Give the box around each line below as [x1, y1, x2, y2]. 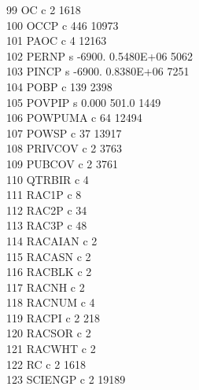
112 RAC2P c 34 [6, 201, 87, 218]
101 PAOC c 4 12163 [6, 32, 107, 49]
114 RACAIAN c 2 [6, 232, 98, 248]
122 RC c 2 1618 [6, 355, 86, 372]
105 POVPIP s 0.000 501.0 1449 [6, 94, 161, 110]
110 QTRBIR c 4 [6, 171, 89, 187]
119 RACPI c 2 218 [6, 309, 100, 326]
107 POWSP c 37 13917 [6, 124, 122, 141]
